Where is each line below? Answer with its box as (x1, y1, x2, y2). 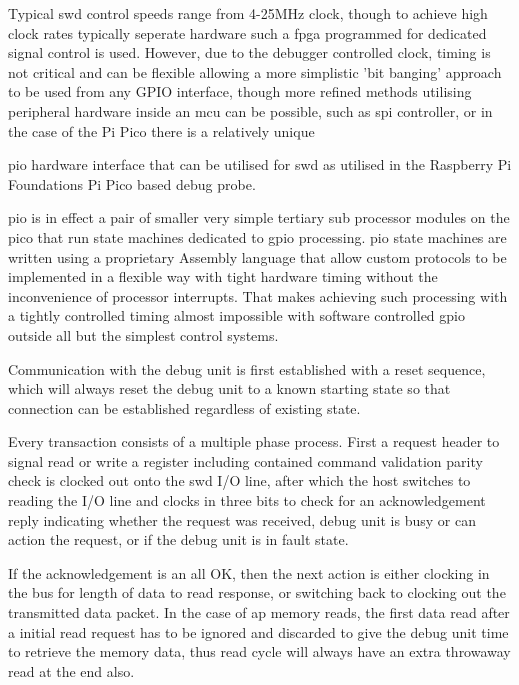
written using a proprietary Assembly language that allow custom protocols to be (8, 246, 507, 267)
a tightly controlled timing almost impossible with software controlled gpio (8, 305, 465, 326)
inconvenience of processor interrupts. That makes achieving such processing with (8, 285, 508, 306)
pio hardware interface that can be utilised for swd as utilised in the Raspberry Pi (8, 154, 512, 175)
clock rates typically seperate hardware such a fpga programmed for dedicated (8, 22, 487, 43)
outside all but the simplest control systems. (8, 324, 279, 345)
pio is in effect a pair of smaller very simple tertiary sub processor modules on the (8, 207, 510, 228)
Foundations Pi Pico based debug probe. (8, 173, 256, 194)
